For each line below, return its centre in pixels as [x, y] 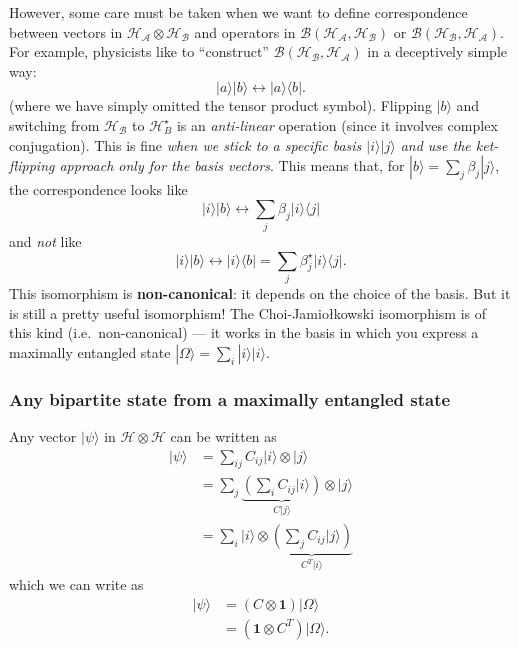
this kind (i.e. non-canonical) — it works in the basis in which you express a [244, 332]
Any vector [43, 436]
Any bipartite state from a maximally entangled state [230, 398]
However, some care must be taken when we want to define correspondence [238, 12]
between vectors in [66, 31]
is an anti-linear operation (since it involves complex [337, 124]
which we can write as [76, 583]
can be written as [223, 436]
